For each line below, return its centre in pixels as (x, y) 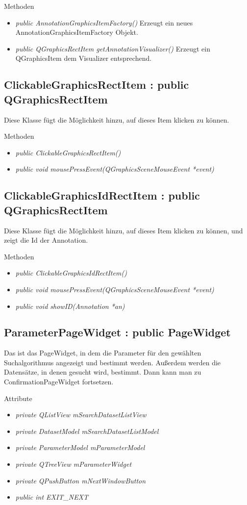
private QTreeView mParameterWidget (74, 464)
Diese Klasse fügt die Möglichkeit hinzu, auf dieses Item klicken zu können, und (123, 230)
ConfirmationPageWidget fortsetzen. (59, 382)
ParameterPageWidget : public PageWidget (117, 332)
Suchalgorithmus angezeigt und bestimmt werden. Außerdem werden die (112, 362)
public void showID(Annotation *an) (70, 306)
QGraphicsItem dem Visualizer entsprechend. (84, 58)
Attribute (18, 398)
